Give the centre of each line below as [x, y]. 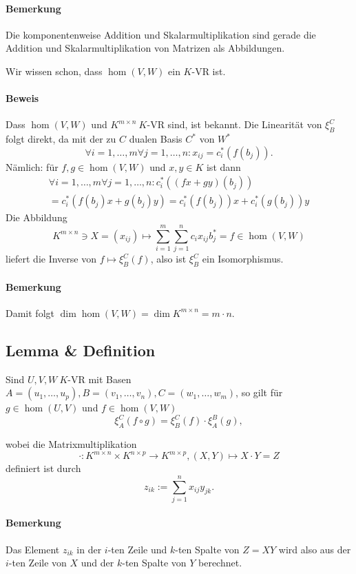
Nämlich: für [32, 166]
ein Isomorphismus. [243, 259]
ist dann [223, 166]
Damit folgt [30, 312]
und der [97, 563]
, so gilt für [259, 392]
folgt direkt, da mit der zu [61, 139]
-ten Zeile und [137, 549]
